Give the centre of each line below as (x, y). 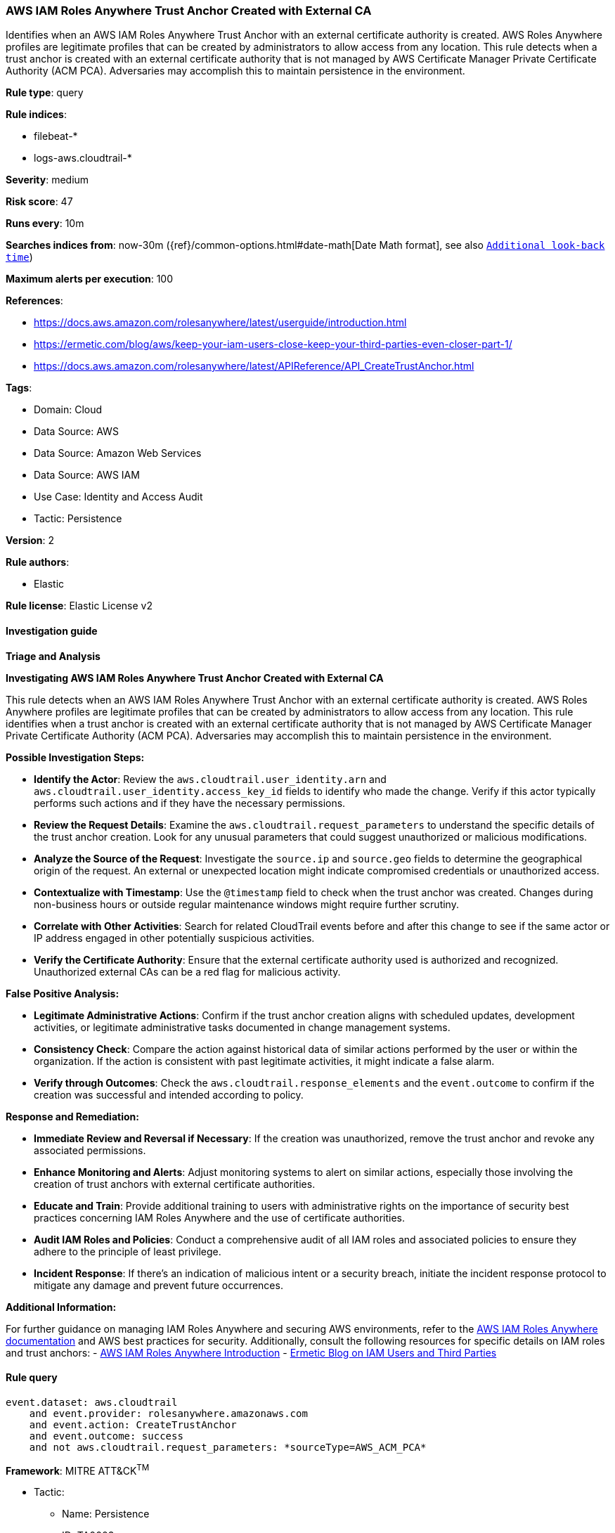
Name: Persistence (106, 1514)
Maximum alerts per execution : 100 (90, 279)
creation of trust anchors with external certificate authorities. (175, 1184)
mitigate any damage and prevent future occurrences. (158, 1285)
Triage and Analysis (53, 656)
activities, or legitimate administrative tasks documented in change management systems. (242, 1027)
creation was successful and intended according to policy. (169, 1094)
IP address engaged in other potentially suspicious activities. (174, 938)
